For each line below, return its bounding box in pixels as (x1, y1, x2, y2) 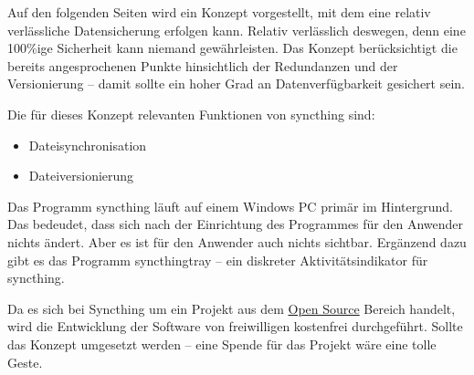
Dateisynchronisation (28, 135, 147, 154)
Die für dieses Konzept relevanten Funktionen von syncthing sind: (7, 104, 375, 123)
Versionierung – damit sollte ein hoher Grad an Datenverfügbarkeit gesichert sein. (7, 74, 466, 93)
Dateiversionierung (28, 166, 134, 185)
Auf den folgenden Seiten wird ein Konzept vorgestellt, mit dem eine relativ (7, 3, 431, 21)
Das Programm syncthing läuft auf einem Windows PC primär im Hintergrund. (7, 196, 454, 215)
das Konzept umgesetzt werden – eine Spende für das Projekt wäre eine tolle (7, 334, 437, 353)
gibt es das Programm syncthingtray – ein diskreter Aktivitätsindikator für (7, 250, 428, 269)
